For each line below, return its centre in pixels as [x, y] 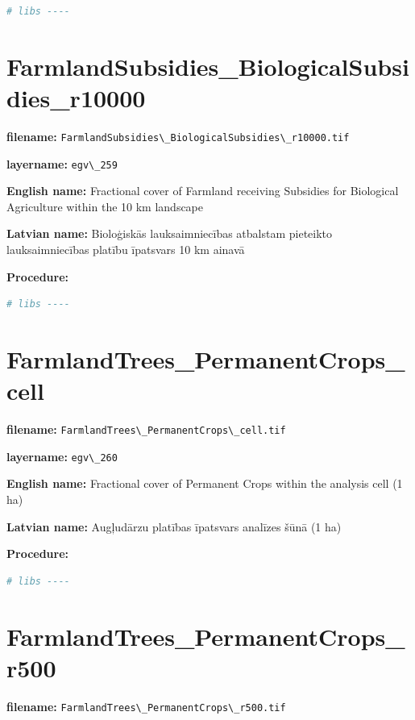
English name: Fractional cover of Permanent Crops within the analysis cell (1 [205, 483]
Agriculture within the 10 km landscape [105, 206]
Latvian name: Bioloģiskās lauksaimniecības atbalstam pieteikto [170, 233]
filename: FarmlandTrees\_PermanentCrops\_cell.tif [146, 429]
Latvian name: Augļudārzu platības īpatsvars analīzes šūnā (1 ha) [174, 526]
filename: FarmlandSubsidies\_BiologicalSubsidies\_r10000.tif [178, 136]
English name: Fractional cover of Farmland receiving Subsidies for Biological [203, 191]
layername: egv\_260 [62, 456]
